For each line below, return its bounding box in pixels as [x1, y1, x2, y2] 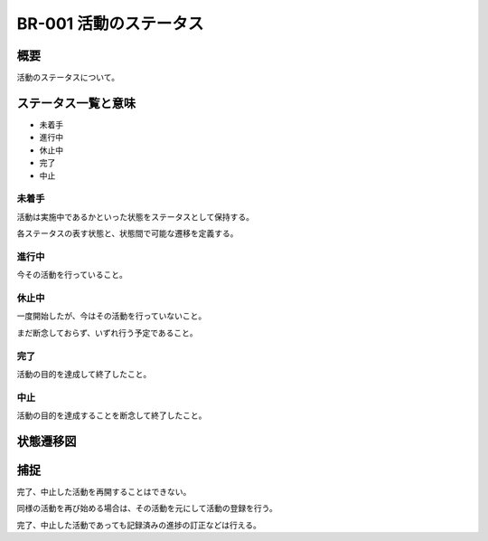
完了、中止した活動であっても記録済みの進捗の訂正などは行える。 [16, 519, 262, 530]
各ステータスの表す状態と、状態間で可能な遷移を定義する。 [16, 228, 239, 239]
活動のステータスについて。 [16, 72, 120, 83]
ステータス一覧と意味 [16, 95, 136, 110]
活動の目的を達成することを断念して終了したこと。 [16, 410, 207, 421]
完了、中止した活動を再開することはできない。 [16, 486, 192, 497]
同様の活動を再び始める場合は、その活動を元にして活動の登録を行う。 [16, 503, 277, 514]
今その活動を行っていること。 [16, 270, 128, 280]
